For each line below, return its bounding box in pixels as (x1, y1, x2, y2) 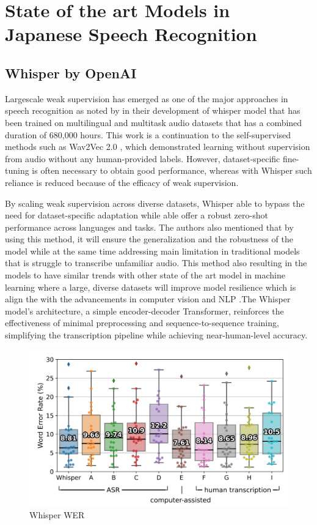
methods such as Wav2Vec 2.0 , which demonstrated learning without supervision (5, 140, 310, 153)
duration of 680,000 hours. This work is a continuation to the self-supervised (5, 128, 291, 141)
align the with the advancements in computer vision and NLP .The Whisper (5, 292, 291, 305)
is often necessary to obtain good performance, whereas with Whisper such (32, 164, 312, 177)
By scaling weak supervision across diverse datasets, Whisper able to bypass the (5, 196, 305, 209)
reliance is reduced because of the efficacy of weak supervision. (5, 176, 239, 188)
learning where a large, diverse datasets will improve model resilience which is (5, 280, 296, 293)
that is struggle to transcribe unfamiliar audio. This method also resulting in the (5, 256, 307, 269)
